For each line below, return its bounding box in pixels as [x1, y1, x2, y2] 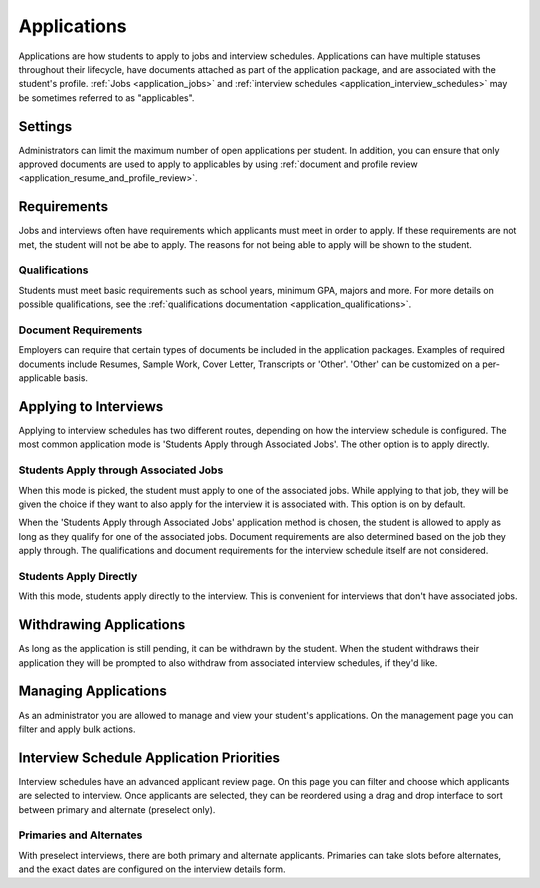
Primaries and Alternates [18, 828, 143, 842]
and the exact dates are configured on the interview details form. [18, 863, 286, 875]
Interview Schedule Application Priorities [18, 749, 280, 766]
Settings [18, 118, 73, 135]
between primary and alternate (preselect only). [18, 803, 216, 815]
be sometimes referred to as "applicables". [18, 91, 195, 104]
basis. [63, 372, 89, 384]
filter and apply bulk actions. [18, 723, 136, 735]
